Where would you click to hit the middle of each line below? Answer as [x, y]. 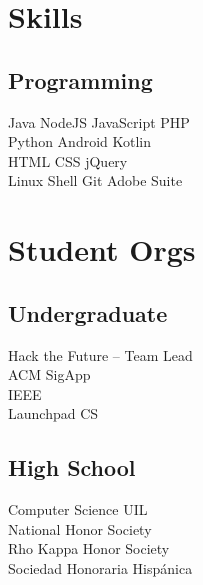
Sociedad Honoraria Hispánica [100, 567]
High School [72, 467]
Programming [80, 79]
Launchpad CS [53, 413]
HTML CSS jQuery [68, 160]
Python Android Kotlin [80, 141]
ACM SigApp [49, 374]
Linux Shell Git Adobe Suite [95, 180]
